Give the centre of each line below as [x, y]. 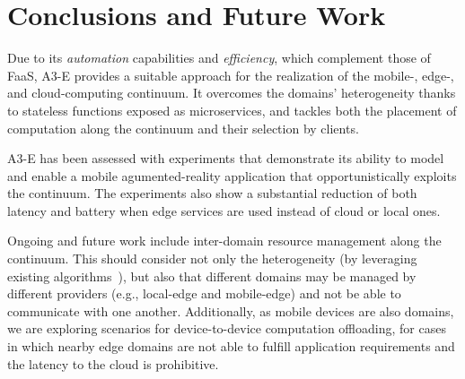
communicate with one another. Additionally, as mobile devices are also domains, [231, 310]
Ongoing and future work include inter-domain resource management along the [224, 241]
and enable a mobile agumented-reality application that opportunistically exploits [232, 175]
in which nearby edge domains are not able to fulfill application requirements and [231, 346]
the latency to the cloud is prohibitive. [113, 363]
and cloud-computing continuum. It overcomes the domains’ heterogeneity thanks [232, 93]
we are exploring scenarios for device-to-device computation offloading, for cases [227, 328]
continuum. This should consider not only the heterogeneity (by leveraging [212, 258]
